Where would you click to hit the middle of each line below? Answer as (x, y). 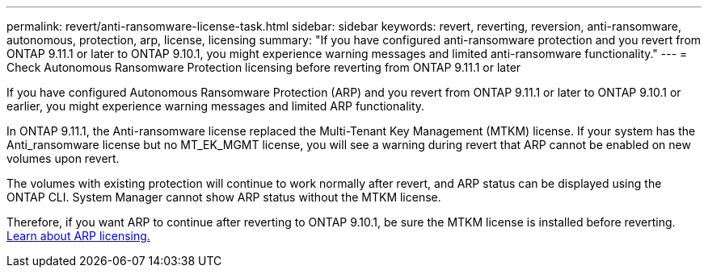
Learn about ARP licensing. (78, 236)
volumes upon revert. (63, 158)
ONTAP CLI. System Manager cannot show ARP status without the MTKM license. (224, 197)
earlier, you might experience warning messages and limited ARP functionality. (216, 106)
